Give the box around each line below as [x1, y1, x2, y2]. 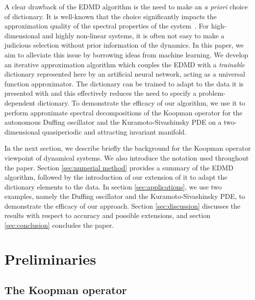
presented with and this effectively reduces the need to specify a [4, 88, 197, 98]
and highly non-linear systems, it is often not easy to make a [42, 30, 225, 40]
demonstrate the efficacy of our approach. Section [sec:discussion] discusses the [4, 200, 241, 211]
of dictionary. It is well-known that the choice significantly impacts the [4, 11, 217, 21]
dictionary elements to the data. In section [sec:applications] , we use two [4, 181, 222, 191]
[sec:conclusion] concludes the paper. [4, 220, 114, 230]
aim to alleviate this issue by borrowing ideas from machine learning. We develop [4, 49, 249, 59]
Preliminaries [4, 248, 96, 269]
